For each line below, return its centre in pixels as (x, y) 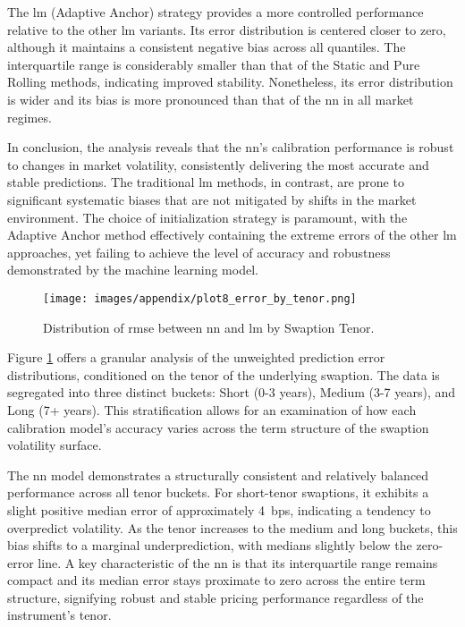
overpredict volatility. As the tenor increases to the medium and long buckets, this (232, 527)
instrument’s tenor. (59, 615)
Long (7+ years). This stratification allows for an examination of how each (212, 409)
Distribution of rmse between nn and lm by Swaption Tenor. (209, 327)
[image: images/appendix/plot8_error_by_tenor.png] (200, 298)
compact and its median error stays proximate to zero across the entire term (216, 580)
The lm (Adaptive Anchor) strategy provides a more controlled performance (216, 12)
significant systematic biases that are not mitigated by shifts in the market (212, 199)
